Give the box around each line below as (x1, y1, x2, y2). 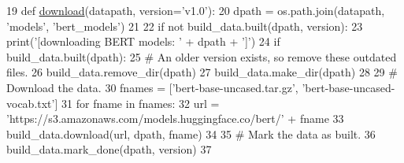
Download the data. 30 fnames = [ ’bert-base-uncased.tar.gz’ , (6, 79, 298, 95)
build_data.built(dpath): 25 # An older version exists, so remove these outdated (6, 48, 397, 65)
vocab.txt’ (6, 94, 55, 111)
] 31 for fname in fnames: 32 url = (54, 94, 220, 111)
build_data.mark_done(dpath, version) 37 (6, 141, 212, 157)
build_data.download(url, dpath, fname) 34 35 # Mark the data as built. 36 (6, 125, 376, 142)
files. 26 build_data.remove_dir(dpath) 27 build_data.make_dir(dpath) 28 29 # (6, 64, 398, 80)
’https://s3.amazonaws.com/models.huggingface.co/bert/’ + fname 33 (6, 110, 344, 127)
